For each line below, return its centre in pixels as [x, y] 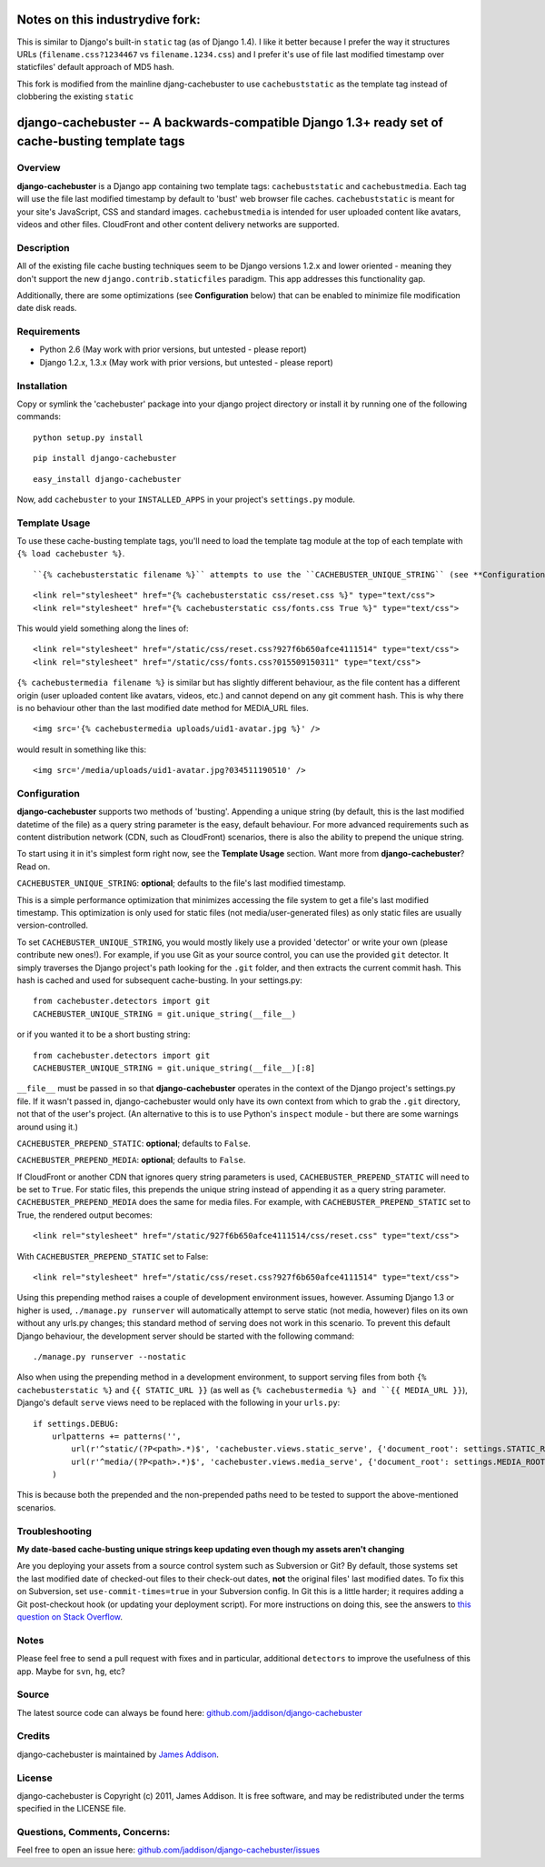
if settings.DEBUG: [76, 1424]
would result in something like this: [82, 749]
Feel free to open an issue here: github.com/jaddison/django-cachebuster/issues [168, 1850]
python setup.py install [88, 437]
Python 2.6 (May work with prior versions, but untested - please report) [173, 349]
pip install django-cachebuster [105, 458]
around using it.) [48, 1127]
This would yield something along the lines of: [103, 628]
